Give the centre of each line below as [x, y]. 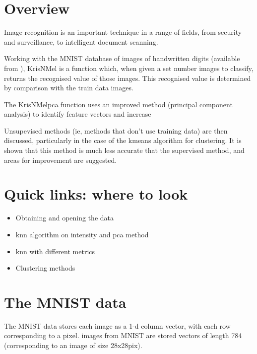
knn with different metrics [55, 251]
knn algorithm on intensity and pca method [82, 234]
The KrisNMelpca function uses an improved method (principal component [118, 104]
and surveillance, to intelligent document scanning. [81, 41]
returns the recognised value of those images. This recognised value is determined [128, 78]
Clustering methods [45, 268]
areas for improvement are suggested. [61, 160]
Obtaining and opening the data [65, 218]
